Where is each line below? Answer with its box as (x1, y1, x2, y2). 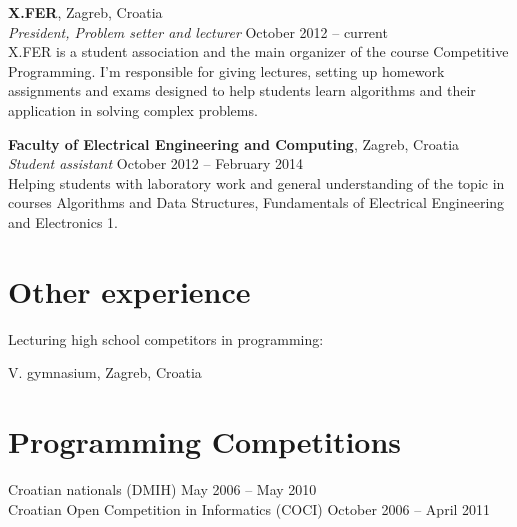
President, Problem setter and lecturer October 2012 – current (8, 21, 388, 42)
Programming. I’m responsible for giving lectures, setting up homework (8, 60, 445, 81)
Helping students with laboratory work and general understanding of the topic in (8, 172, 505, 193)
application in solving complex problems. (8, 99, 258, 120)
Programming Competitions (8, 421, 402, 462)
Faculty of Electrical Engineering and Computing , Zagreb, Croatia (8, 133, 460, 154)
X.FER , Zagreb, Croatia (8, 2, 163, 22)
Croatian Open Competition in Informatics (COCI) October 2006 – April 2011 (8, 498, 491, 519)
